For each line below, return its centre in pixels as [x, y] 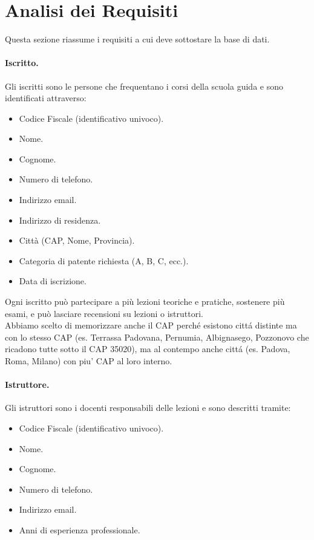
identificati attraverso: [46, 98]
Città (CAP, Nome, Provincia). [77, 240]
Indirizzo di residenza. [60, 220]
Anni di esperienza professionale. [80, 529]
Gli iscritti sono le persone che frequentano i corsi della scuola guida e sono [144, 86]
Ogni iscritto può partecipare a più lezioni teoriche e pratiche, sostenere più [145, 302]
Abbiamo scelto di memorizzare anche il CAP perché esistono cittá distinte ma [151, 325]
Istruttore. [27, 385]
